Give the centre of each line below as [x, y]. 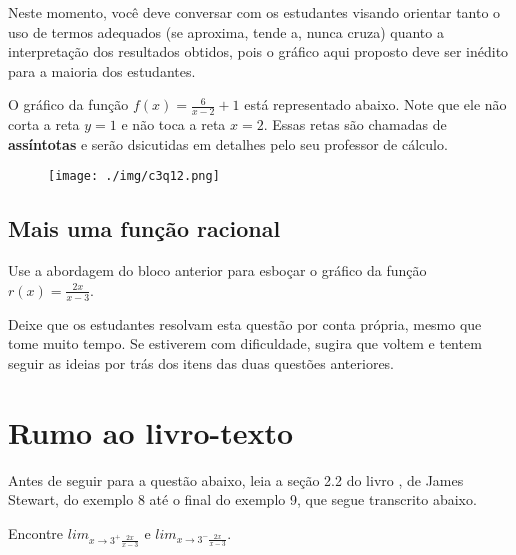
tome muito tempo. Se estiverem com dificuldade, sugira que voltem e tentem [245, 343]
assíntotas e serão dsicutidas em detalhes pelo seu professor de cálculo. [228, 143]
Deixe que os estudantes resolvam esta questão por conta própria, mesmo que [245, 323]
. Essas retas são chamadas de [355, 124]
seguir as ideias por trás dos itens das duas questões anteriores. [201, 362]
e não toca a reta [173, 124]
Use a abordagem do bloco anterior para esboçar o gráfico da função [217, 270]
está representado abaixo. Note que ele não [375, 104]
